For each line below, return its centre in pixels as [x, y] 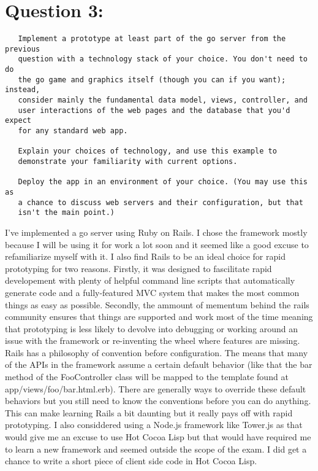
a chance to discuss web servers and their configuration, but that [161, 202]
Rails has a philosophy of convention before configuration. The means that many [157, 352]
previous [23, 49]
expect [18, 121]
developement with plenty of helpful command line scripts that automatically [150, 280]
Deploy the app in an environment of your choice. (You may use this [163, 182]
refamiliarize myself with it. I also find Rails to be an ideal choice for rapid [145, 256]
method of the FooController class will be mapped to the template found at [147, 377]
